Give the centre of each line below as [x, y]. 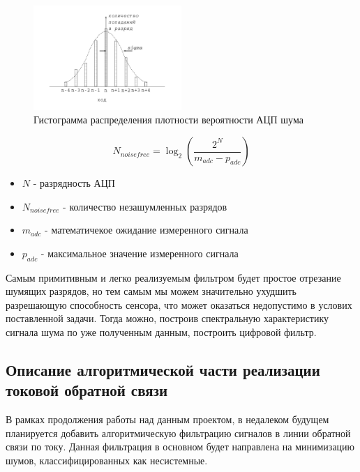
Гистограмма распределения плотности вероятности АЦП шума [168, 120]
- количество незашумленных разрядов [145, 206]
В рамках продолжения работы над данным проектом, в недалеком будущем [167, 419]
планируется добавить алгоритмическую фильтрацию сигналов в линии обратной [178, 433]
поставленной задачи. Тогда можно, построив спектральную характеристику [167, 318]
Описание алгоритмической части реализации [163, 370]
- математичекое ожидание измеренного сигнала [147, 230]
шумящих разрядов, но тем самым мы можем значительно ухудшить [151, 291]
